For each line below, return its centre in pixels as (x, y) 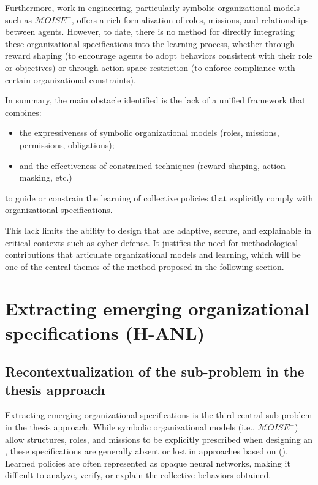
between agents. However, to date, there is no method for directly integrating (150, 32)
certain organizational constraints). (70, 79)
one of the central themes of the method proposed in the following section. (145, 266)
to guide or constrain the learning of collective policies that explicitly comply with (159, 197)
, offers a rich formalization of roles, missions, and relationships (190, 19)
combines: (23, 112)
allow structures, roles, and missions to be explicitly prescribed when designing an (159, 439)
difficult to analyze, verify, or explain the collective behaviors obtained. (138, 475)
